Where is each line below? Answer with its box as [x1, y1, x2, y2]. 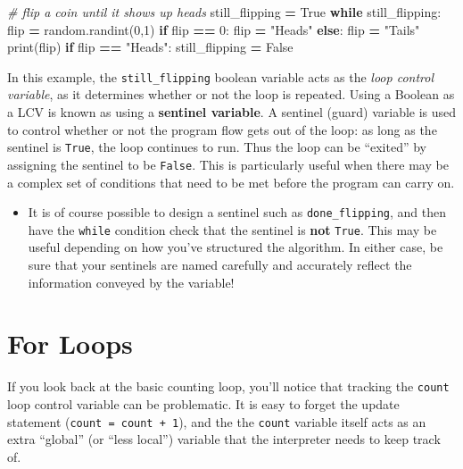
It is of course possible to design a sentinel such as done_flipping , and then [28, 203, 446, 222]
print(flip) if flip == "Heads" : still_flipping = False [7, 38, 294, 56]
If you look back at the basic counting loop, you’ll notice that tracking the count [7, 377, 450, 396]
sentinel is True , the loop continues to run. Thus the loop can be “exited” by [7, 138, 426, 156]
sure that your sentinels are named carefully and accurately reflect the [28, 255, 412, 274]
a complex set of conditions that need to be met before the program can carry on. [7, 172, 455, 191]
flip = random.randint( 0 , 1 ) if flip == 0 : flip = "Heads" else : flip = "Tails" [7, 20, 420, 38]
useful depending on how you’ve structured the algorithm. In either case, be [28, 238, 443, 256]
